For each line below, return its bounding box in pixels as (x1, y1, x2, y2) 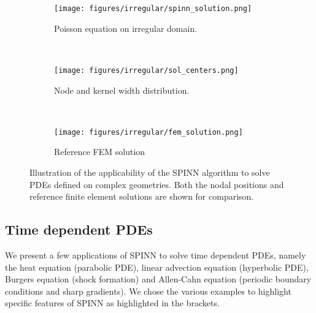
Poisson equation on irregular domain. (54, 21, 198, 34)
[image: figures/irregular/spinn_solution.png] (54, 4, 252, 13)
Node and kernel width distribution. (54, 83, 190, 96)
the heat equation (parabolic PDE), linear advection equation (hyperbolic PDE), (5, 260, 309, 273)
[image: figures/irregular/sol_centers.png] (54, 66, 239, 75)
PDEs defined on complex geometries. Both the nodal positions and (29, 178, 284, 190)
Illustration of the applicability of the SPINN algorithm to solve (29, 165, 270, 178)
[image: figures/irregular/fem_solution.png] (54, 127, 243, 137)
